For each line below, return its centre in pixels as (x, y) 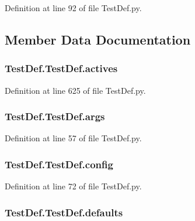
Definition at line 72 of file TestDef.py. (73, 186)
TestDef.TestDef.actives (61, 68)
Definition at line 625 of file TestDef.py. (75, 90)
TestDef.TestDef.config (59, 164)
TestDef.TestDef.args (55, 116)
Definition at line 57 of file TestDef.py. (73, 138)
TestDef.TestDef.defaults (64, 212)
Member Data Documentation (98, 39)
